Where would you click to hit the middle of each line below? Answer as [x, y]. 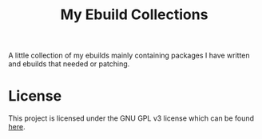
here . [17, 127]
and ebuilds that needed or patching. [69, 64]
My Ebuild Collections [134, 15]
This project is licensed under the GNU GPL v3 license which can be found [131, 118]
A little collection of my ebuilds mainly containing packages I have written [129, 56]
